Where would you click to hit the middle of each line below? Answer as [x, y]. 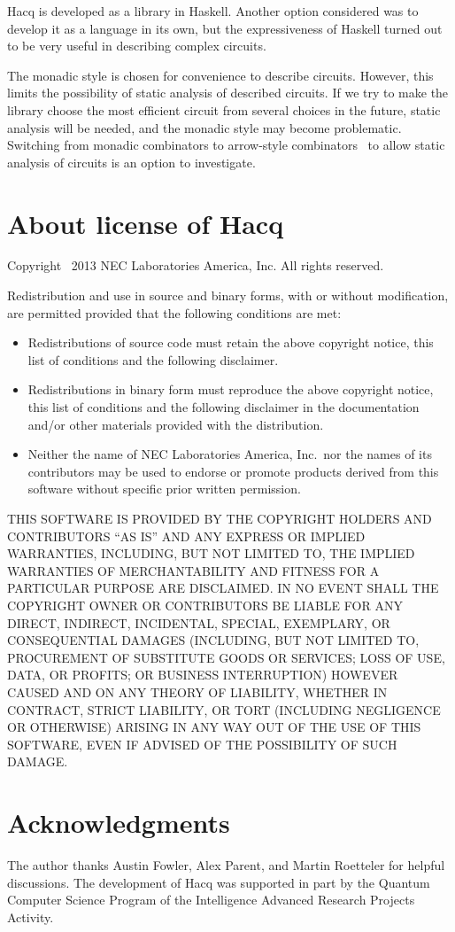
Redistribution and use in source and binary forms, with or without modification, [228, 295]
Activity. [31, 916]
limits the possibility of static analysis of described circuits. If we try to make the [228, 93]
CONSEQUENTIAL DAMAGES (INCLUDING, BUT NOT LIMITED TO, [213, 640]
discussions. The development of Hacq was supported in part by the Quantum [219, 882]
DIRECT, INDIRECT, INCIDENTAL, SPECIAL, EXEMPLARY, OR [199, 622]
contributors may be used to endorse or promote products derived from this [233, 471]
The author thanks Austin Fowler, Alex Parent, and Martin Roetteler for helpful [226, 865]
